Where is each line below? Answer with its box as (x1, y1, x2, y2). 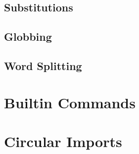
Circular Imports (4, 131, 122, 151)
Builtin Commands (4, 92, 136, 112)
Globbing (4, 29, 52, 44)
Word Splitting (4, 58, 82, 73)
